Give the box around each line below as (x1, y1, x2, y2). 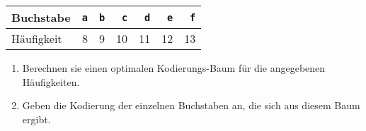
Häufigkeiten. (22, 74, 80, 89)
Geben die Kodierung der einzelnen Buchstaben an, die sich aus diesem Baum (22, 98, 360, 113)
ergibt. (22, 111, 51, 126)
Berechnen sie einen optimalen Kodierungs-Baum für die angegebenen (22, 61, 326, 75)
